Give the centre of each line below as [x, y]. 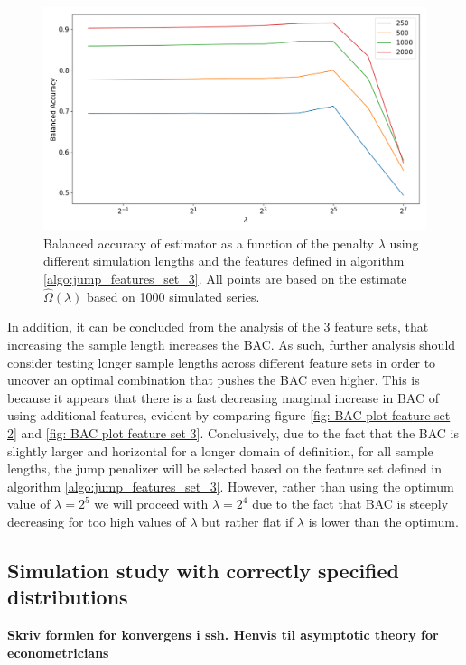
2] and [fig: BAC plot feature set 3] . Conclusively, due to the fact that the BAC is [233, 432]
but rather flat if [247, 521]
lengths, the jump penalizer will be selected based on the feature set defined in [225, 468]
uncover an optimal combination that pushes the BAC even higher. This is [214, 380]
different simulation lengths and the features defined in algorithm [224, 261]
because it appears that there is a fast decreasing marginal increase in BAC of [223, 397]
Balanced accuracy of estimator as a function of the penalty [209, 243]
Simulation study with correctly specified [204, 570]
